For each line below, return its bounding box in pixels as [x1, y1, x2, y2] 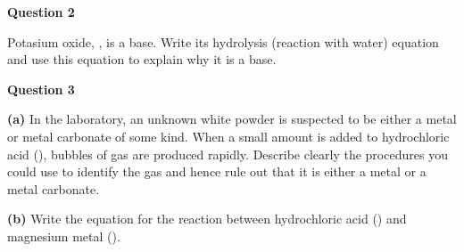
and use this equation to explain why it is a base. [7, 50, 277, 69]
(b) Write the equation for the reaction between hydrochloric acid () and [7, 209, 407, 228]
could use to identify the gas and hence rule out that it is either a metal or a [7, 162, 427, 181]
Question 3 [7, 79, 75, 98]
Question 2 [7, 3, 75, 20]
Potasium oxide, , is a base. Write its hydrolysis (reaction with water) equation [7, 32, 439, 51]
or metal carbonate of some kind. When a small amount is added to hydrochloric [7, 126, 450, 145]
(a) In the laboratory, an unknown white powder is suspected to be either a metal [7, 110, 457, 128]
